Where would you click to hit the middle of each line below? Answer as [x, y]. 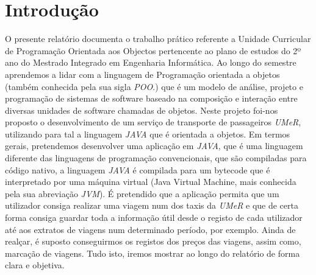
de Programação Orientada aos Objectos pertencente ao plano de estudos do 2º [153, 50]
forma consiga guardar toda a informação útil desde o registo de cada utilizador [154, 218]
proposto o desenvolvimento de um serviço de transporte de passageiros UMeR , [153, 122]
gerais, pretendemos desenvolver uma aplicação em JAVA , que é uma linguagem [154, 146]
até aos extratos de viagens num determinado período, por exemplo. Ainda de [150, 229]
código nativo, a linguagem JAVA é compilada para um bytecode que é [138, 169]
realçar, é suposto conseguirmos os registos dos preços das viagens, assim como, [153, 241]
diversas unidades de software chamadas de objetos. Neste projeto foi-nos [142, 110]
